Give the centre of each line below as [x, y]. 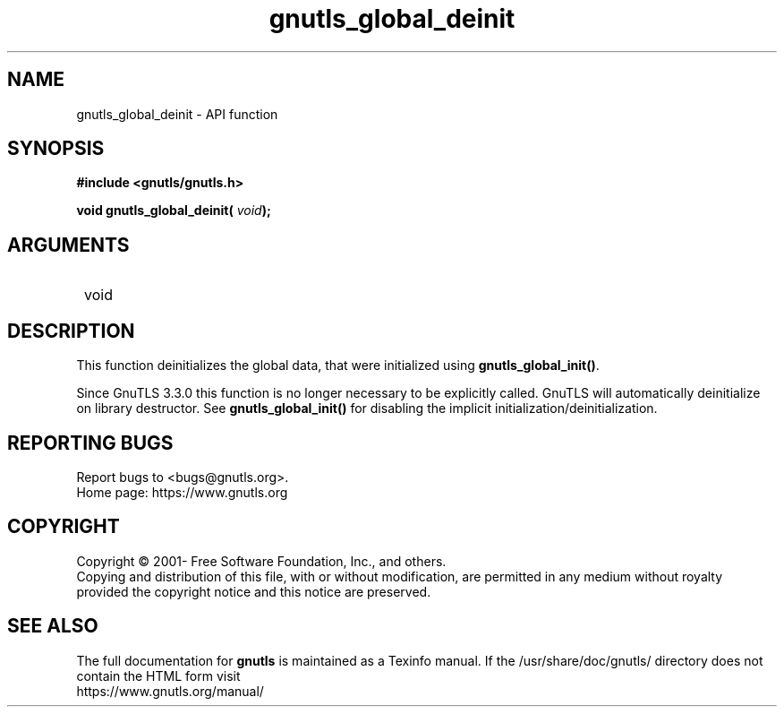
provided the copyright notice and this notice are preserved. [254, 591]
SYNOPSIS [56, 149]
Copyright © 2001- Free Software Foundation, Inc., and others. [261, 561]
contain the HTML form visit [158, 675]
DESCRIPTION [71, 331]
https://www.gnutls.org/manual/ [170, 691]
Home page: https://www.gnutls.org [182, 492]
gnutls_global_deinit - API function [177, 114]
